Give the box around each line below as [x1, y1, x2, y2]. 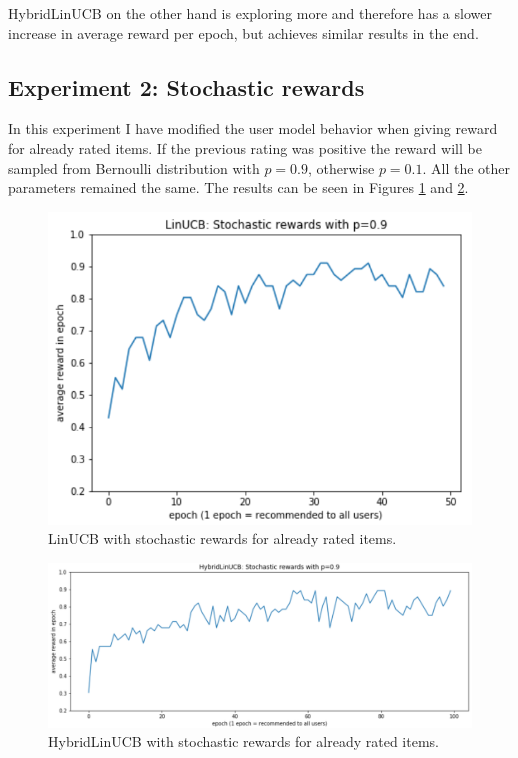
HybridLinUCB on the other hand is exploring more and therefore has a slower [8, 3, 492, 23]
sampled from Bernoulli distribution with [8, 157, 260, 178]
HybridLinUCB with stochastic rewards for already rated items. [48, 731, 439, 752]
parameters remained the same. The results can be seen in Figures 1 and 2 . [8, 177, 469, 198]
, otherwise [308, 157, 375, 178]
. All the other [422, 157, 511, 178]
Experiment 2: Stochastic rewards [8, 71, 365, 102]
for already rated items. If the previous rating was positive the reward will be [8, 137, 482, 158]
